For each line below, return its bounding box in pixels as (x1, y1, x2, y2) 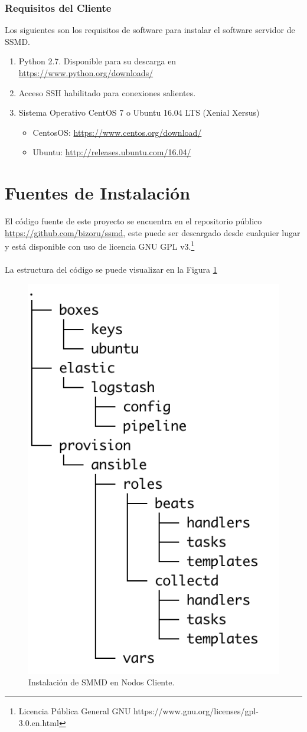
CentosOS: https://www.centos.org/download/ (32, 126, 202, 138)
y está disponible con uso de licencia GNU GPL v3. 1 (5, 238, 195, 252)
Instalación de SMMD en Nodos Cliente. (28, 676, 175, 688)
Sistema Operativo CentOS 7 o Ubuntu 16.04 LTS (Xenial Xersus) (18, 106, 260, 119)
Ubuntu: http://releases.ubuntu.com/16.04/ (32, 146, 191, 158)
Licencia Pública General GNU (18, 704, 131, 717)
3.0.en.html (18, 716, 59, 728)
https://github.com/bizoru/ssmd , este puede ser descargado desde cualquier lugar (5, 226, 301, 238)
